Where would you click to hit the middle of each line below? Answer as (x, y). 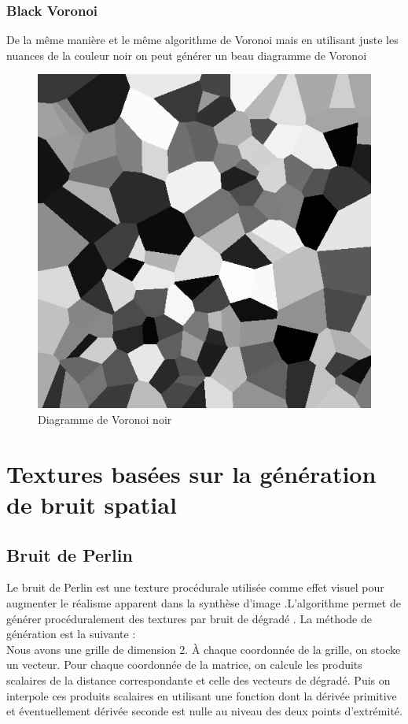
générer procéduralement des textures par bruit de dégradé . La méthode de (189, 618)
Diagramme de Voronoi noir (105, 419)
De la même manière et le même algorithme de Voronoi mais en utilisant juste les (202, 40)
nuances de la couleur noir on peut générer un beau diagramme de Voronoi (187, 55)
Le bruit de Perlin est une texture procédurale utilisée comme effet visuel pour (195, 587)
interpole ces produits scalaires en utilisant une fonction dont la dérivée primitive (202, 695)
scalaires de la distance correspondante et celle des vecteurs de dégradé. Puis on (198, 679)
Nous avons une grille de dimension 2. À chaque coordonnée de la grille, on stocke (204, 649)
